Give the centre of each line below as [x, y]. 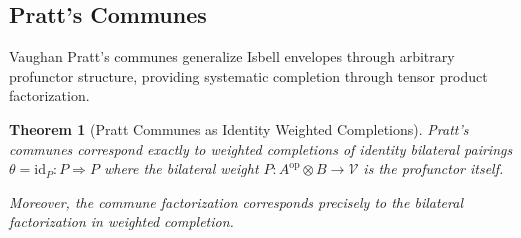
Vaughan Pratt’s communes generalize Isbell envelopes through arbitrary [232, 56]
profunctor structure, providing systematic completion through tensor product [248, 75]
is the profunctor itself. [433, 168]
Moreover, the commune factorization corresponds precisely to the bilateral [236, 201]
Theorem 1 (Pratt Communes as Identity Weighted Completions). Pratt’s [239, 128]
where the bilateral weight [181, 168]
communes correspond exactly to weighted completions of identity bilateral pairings [261, 148]
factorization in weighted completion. [121, 221]
